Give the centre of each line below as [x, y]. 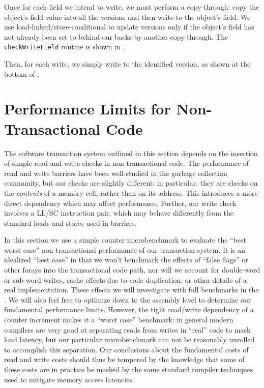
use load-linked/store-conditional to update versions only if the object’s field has [129, 27]
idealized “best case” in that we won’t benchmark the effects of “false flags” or [126, 260]
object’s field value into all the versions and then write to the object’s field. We [127, 17]
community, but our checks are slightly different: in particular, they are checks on [131, 183]
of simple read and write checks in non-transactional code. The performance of [127, 163]
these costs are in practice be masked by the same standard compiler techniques [129, 369]
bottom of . [22, 73]
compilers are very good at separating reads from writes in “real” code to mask [127, 329]
